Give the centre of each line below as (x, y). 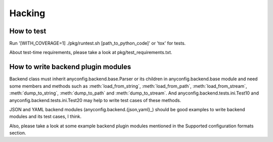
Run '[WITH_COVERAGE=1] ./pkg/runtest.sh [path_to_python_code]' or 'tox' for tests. (98, 43)
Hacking (27, 13)
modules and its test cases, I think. (45, 117)
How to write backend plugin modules (70, 67)
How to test (28, 31)
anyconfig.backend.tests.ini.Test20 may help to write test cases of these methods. (95, 100)
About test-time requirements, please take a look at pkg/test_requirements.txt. (91, 53)
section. (18, 133)
